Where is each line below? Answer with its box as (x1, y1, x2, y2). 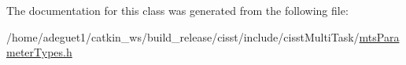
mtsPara (359, 28, 400, 45)
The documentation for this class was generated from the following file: (6, 2, 349, 18)
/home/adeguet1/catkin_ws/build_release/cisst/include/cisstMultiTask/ (6, 28, 360, 45)
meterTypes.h (6, 44, 72, 60)
